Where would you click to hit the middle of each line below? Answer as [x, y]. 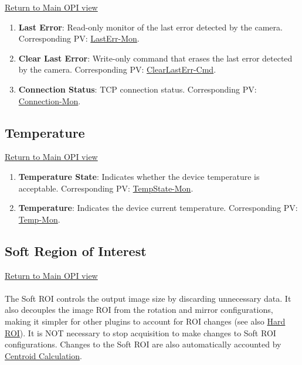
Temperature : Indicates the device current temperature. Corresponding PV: [158, 208]
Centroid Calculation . [43, 355]
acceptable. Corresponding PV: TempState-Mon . [106, 188]
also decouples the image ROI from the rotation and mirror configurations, [139, 310]
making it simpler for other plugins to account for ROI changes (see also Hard [145, 321]
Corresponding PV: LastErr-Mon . [79, 38]
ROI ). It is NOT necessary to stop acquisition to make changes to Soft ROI [140, 332]
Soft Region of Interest [76, 250]
